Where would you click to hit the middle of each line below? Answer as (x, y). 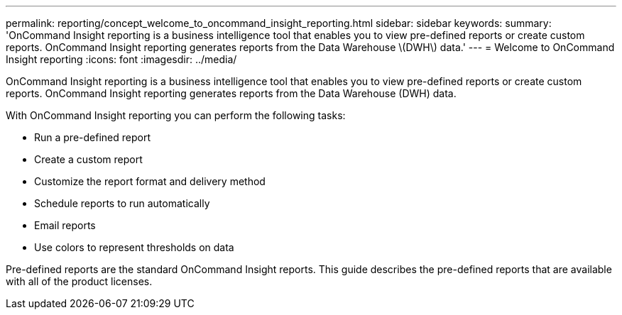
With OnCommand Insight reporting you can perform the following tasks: (176, 115)
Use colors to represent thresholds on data (134, 247)
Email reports (65, 225)
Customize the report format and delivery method (150, 181)
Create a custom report (88, 159)
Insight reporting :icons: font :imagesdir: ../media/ (121, 59)
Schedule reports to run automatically (122, 203)
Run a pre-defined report (92, 137)
